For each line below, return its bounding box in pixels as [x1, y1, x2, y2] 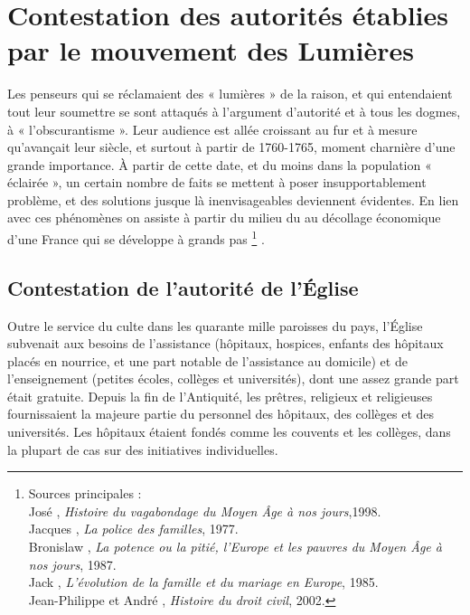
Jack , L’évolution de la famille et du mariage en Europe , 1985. [28, 572, 379, 591]
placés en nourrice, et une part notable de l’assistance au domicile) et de [7, 351, 408, 370]
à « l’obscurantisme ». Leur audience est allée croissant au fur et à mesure [7, 119, 418, 138]
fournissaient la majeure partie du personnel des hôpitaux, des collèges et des [7, 404, 435, 423]
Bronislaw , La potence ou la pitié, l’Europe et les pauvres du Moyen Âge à [28, 537, 442, 556]
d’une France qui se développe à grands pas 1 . [7, 227, 265, 248]
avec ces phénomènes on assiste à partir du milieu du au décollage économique [7, 208, 441, 227]
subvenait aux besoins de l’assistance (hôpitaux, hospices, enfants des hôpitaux [7, 334, 444, 353]
